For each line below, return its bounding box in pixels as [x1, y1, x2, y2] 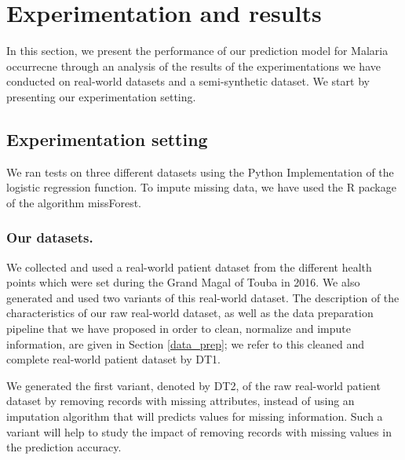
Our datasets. [6, 228, 93, 247]
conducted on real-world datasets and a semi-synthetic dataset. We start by [6, 73, 370, 89]
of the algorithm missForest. [6, 194, 142, 210]
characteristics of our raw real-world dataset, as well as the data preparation [6, 305, 374, 321]
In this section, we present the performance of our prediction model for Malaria [6, 42, 389, 59]
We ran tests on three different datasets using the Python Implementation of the [6, 163, 394, 180]
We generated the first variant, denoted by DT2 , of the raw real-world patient [6, 377, 381, 393]
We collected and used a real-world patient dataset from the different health [6, 258, 372, 275]
